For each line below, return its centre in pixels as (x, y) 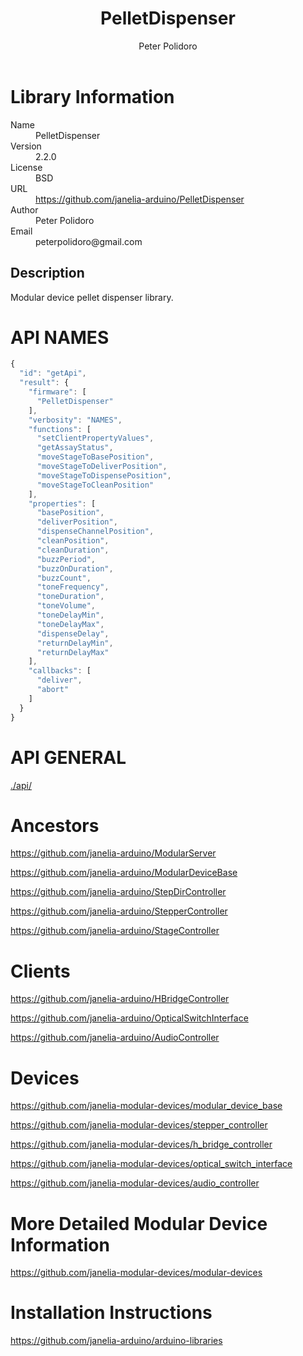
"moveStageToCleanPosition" (95, 485)
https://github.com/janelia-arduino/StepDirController (118, 892)
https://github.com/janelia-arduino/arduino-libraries (116, 1341)
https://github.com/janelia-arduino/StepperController (119, 911)
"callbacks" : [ (60, 671)
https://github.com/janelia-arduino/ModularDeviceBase (124, 873)
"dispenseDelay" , (73, 633)
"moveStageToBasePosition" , (95, 457)
